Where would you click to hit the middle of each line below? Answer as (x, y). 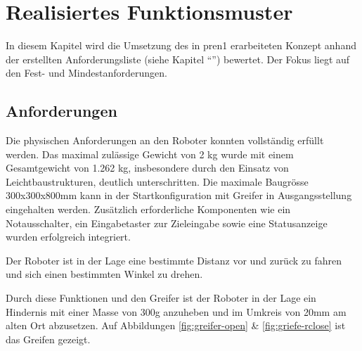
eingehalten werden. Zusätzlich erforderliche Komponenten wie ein (148, 209)
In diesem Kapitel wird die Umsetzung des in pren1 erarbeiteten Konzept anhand (181, 45)
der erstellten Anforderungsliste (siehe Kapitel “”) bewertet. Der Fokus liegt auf (178, 59)
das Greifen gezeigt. (48, 339)
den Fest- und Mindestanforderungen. (86, 73)
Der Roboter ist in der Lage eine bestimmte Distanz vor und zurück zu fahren (174, 260)
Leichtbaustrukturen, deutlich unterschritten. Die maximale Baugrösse (157, 181)
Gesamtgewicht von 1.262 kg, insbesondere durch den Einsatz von (147, 168)
